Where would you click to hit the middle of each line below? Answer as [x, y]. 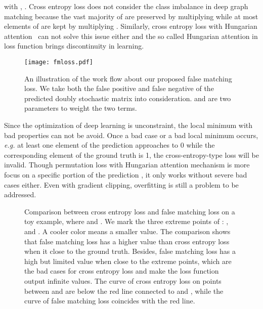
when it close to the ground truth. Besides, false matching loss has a [130, 251]
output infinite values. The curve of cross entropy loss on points [123, 280]
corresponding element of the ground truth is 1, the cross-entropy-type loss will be [131, 155]
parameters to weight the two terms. [81, 108]
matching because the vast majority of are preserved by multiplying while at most [131, 16]
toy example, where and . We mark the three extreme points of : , [126, 221]
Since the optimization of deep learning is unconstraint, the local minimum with [128, 125]
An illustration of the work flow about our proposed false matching [128, 78]
